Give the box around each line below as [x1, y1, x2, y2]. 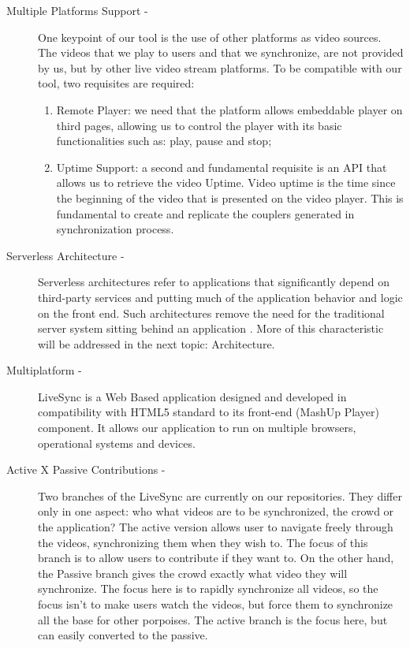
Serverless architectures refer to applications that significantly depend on [38, 274, 389, 290]
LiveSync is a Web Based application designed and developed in [38, 388, 347, 404]
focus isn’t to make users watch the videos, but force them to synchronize [38, 596, 393, 612]
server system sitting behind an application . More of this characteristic [38, 320, 384, 337]
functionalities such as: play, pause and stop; [56, 132, 272, 149]
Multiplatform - [6, 362, 82, 378]
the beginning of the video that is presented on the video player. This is [56, 189, 404, 206]
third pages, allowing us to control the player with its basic [56, 117, 342, 133]
